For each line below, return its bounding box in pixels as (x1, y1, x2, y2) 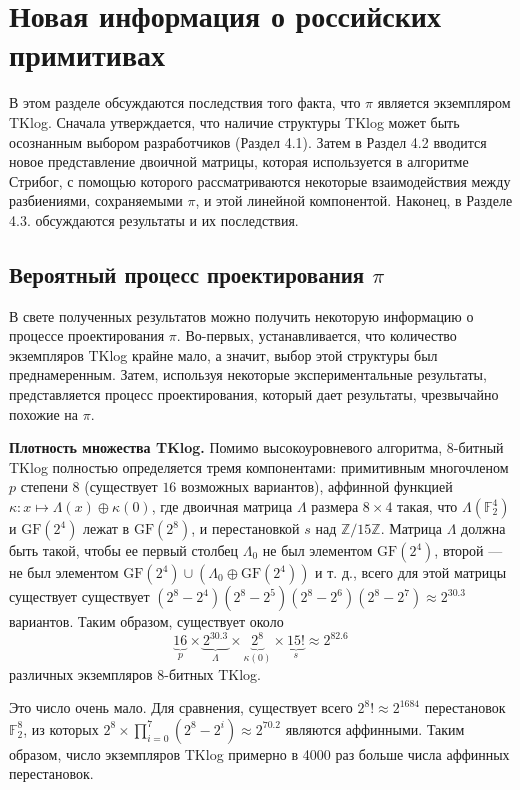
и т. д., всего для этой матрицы (315, 562, 507, 583)
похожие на (9, 403, 79, 424)
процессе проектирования (9, 325, 165, 346)
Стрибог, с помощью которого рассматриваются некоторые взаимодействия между (9, 170, 511, 191)
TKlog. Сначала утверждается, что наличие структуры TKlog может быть (9, 111, 460, 132)
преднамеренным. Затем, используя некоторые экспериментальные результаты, (9, 364, 487, 385)
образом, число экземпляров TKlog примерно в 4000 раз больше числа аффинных (9, 743, 510, 764)
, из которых (23, 718, 99, 739)
